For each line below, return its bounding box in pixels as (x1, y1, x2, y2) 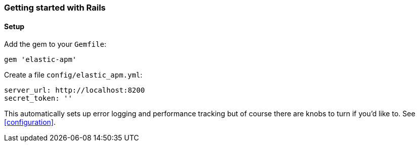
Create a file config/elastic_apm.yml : (4, 70, 143, 80)
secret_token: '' (4, 94, 72, 103)
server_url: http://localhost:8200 (4, 86, 145, 95)
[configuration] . (4, 118, 56, 127)
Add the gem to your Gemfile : (4, 40, 106, 49)
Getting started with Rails (4, 3, 106, 13)
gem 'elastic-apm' (4, 55, 77, 64)
